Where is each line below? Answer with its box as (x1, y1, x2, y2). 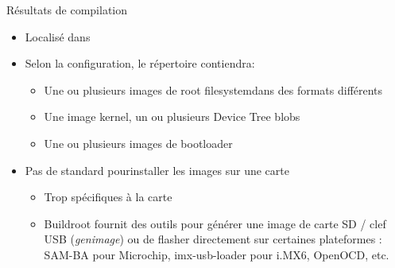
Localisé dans (25, 28, 91, 45)
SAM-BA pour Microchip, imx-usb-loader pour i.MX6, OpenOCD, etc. (44, 246, 389, 262)
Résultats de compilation (6, 2, 128, 17)
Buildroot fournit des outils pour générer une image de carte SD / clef (44, 215, 386, 231)
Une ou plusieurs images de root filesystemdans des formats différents (44, 81, 383, 98)
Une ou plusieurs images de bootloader (44, 134, 233, 151)
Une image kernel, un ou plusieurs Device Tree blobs (44, 108, 300, 125)
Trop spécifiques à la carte (44, 188, 172, 205)
